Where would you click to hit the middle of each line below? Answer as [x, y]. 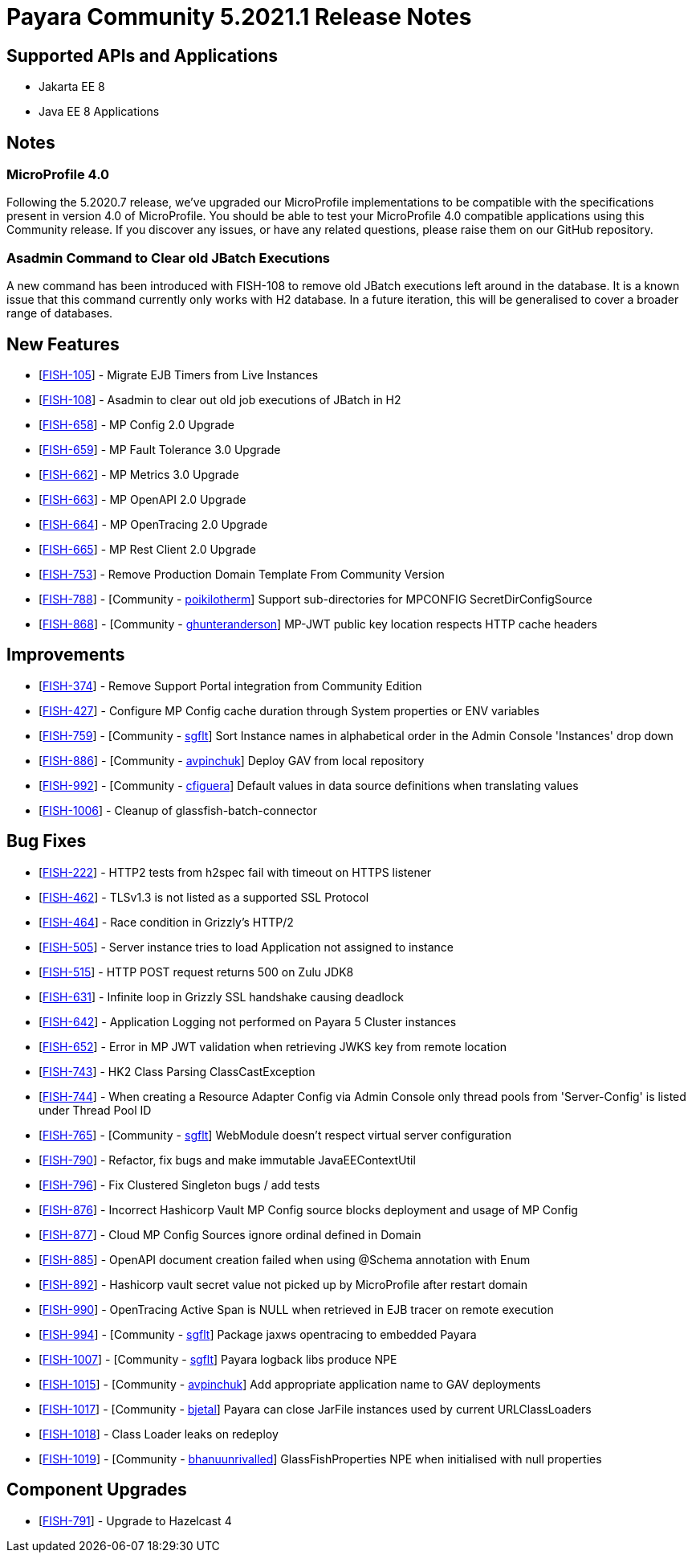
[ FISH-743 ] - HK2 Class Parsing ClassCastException [177, 1071]
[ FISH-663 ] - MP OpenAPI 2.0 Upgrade [142, 499]
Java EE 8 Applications [99, 112]
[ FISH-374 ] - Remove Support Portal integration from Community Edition [230, 685]
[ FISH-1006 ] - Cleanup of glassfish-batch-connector [178, 810]
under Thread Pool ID [95, 1110]
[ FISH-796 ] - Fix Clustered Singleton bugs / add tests [179, 1185]
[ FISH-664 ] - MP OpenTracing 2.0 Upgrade [153, 524]
